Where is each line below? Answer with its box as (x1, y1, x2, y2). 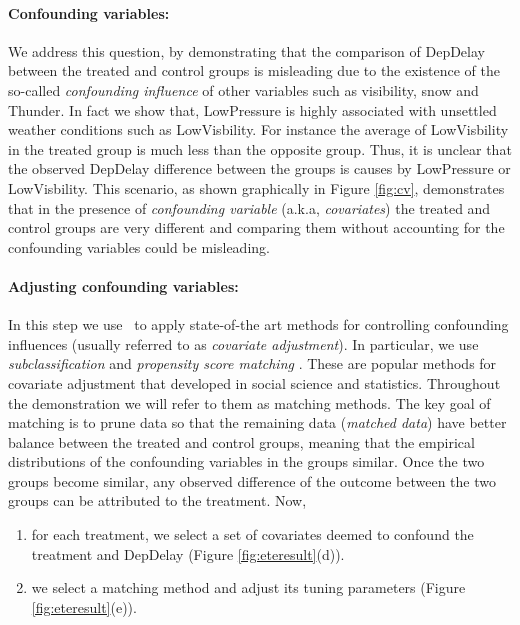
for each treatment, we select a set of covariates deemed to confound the (31, 524, 474, 545)
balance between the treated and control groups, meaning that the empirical (8, 431, 475, 452)
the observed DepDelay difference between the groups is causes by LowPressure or (8, 158, 511, 179)
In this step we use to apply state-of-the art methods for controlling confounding (8, 314, 509, 335)
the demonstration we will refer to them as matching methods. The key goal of (8, 392, 491, 413)
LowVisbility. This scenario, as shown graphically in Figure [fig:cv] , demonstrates (8, 177, 505, 198)
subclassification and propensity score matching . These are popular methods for (8, 353, 497, 374)
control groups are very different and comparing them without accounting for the (8, 217, 505, 238)
